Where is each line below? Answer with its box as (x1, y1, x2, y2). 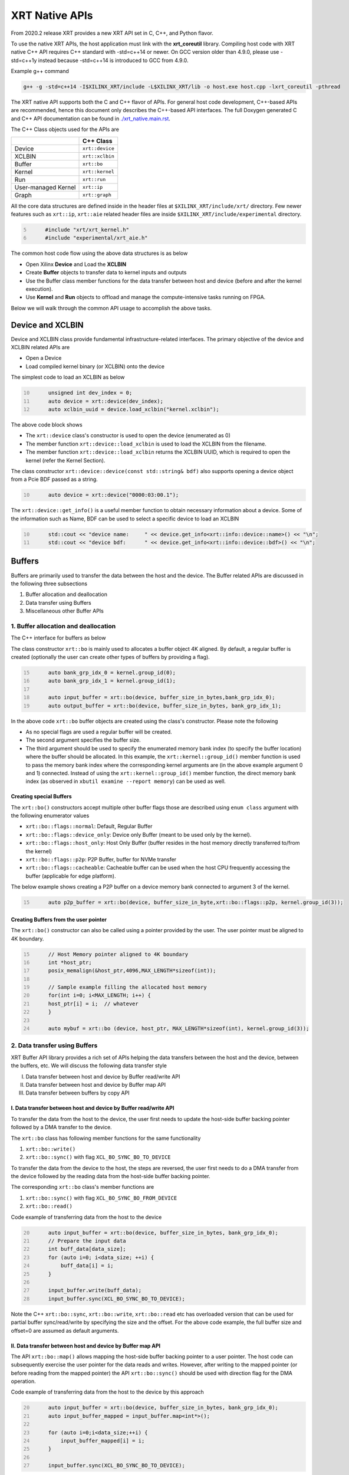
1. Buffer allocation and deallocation (11, 622, 116, 630)
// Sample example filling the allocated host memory (48, 984, 207, 991)
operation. (11, 1378, 36, 1385)
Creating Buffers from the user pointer (11, 916, 107, 923)
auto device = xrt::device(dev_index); (48, 398, 163, 404)
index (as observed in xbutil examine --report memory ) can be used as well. (25, 778, 226, 785)
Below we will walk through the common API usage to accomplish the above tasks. (11, 304, 212, 312)
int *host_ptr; (48, 959, 93, 966)
